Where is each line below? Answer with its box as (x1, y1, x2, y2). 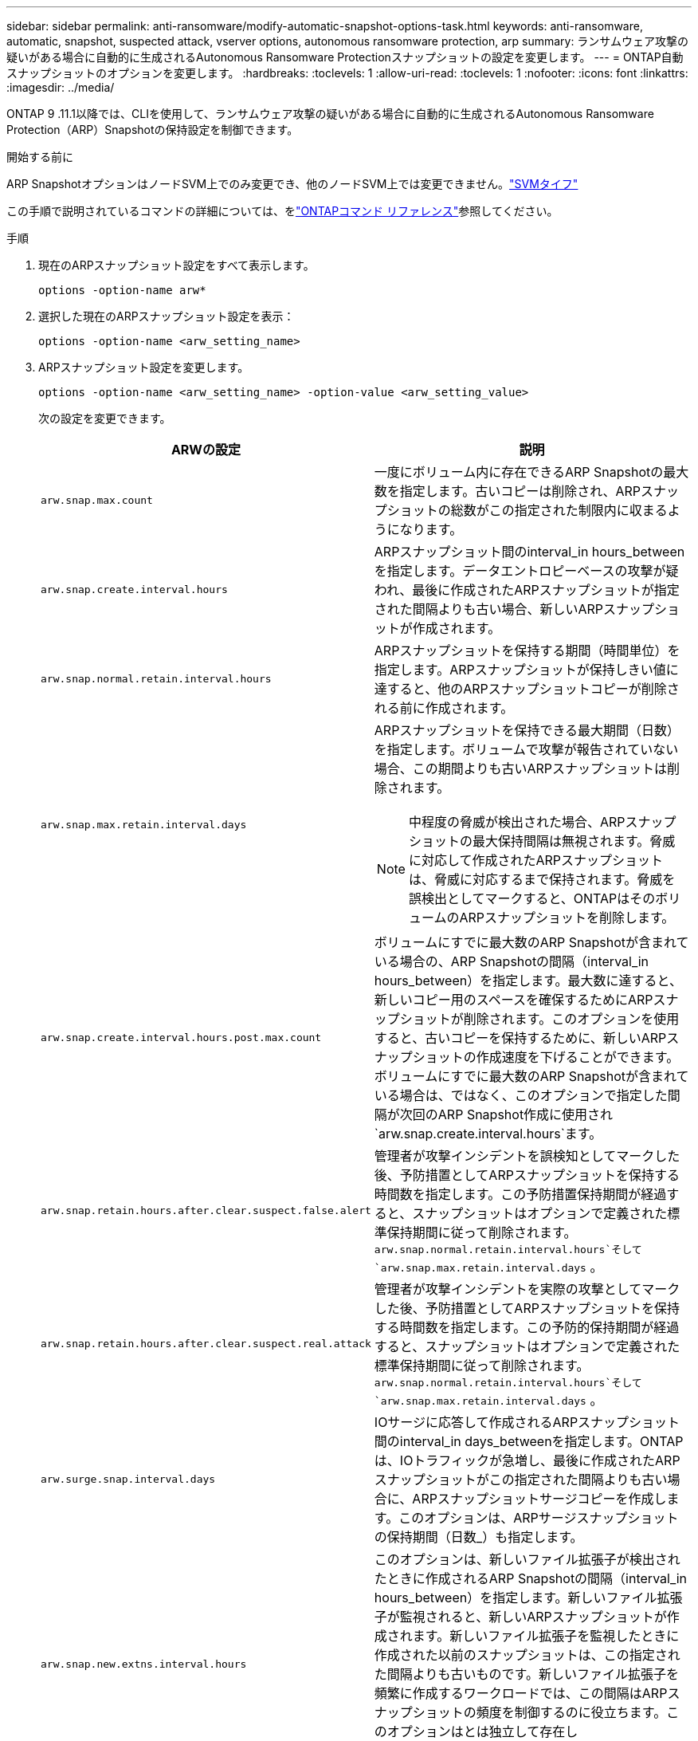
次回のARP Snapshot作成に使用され (399, 1106, 614, 1122)
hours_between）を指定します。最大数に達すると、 (374, 973, 682, 988)
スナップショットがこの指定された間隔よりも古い (374, 1472, 668, 1488)
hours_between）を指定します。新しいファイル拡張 (374, 1590, 683, 1605)
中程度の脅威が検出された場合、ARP (408, 814, 625, 830)
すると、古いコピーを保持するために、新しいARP (374, 1030, 667, 1046)
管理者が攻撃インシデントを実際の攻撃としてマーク (374, 1281, 680, 1297)
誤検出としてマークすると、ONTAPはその (408, 890, 656, 906)
